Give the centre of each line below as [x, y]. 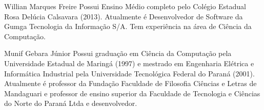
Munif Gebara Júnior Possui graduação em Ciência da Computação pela [118, 53]
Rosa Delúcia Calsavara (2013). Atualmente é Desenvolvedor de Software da [124, 16]
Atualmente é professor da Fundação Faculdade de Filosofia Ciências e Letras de [130, 83]
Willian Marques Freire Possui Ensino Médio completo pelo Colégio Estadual [125, 6]
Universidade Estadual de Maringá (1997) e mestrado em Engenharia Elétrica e [129, 63]
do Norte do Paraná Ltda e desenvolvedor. [71, 103]
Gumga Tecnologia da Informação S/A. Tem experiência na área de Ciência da [128, 26]
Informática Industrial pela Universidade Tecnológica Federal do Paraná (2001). [129, 73]
